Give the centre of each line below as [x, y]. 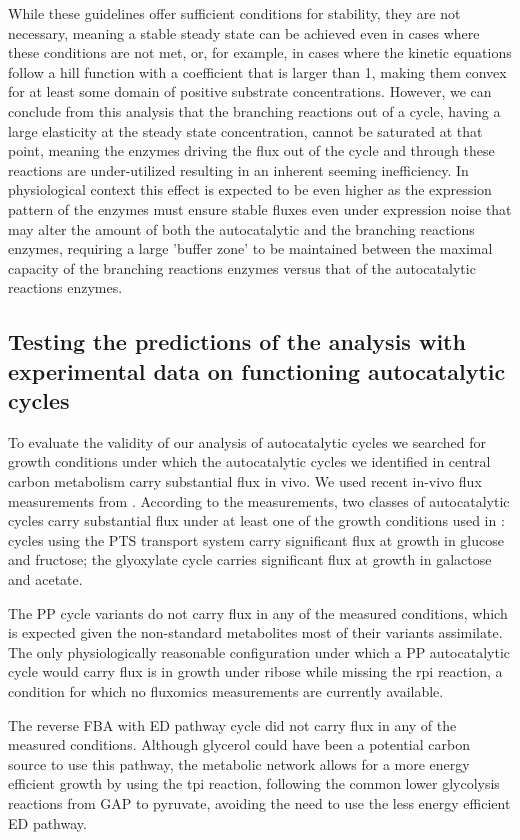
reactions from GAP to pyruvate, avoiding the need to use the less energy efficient [259, 802]
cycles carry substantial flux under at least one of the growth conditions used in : [256, 520]
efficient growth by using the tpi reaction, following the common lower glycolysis [254, 783]
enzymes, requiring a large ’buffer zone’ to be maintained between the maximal [250, 248]
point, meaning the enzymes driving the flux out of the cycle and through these [251, 150]
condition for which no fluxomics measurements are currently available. [226, 691]
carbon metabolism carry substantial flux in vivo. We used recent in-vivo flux [245, 481]
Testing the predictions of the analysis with [237, 341]
